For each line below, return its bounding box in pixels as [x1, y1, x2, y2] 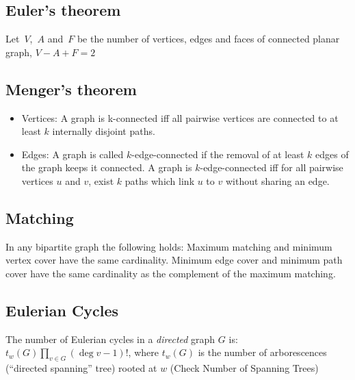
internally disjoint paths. [52, 124, 155, 138]
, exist [88, 173, 114, 188]
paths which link [124, 173, 195, 188]
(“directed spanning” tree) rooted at [5, 361, 157, 375]
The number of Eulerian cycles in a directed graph [5, 331, 215, 346]
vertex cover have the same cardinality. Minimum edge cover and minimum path [5, 253, 343, 267]
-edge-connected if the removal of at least [131, 147, 304, 161]
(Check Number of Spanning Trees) [170, 361, 319, 375]
